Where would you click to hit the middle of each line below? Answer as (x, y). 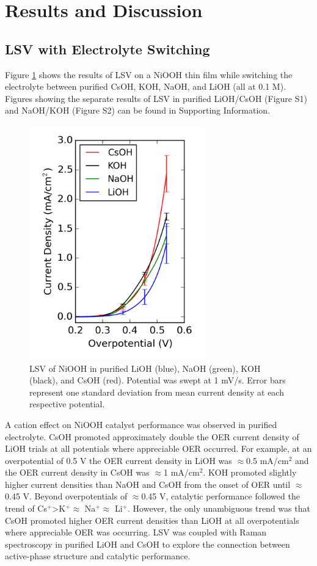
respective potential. (67, 404)
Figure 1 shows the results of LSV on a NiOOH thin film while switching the (149, 74)
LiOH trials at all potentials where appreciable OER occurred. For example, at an (158, 448)
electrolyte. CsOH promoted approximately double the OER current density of (152, 436)
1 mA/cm (181, 472)
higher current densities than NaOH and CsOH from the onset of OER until (148, 484)
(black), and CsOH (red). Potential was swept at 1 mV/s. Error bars (158, 380)
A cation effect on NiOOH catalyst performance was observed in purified (141, 424)
